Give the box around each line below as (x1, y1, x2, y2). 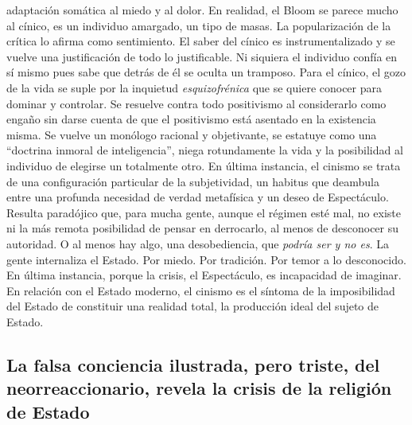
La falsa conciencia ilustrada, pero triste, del (6, 352, 380, 376)
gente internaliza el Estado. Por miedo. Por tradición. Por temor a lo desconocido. (6, 251, 406, 267)
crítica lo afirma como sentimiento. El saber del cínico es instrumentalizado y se (6, 33, 395, 49)
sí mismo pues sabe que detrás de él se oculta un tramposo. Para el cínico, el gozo (6, 64, 406, 80)
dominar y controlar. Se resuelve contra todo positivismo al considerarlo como (6, 95, 387, 111)
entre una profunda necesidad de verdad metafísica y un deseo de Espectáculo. (6, 189, 389, 205)
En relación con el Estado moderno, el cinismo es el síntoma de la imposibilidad (6, 282, 395, 298)
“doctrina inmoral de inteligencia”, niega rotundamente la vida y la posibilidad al (6, 142, 403, 158)
